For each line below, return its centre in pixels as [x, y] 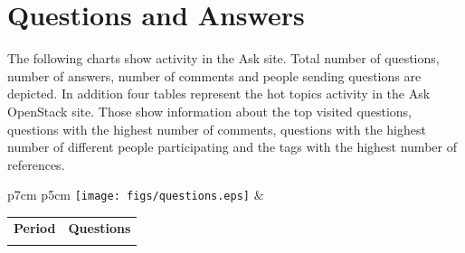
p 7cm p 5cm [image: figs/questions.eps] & [136, 195]
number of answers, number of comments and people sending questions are [214, 75]
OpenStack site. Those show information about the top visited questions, [209, 111]
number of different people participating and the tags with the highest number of [232, 147]
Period [35, 227]
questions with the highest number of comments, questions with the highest [217, 129]
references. [36, 164]
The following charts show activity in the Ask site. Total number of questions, [223, 58]
